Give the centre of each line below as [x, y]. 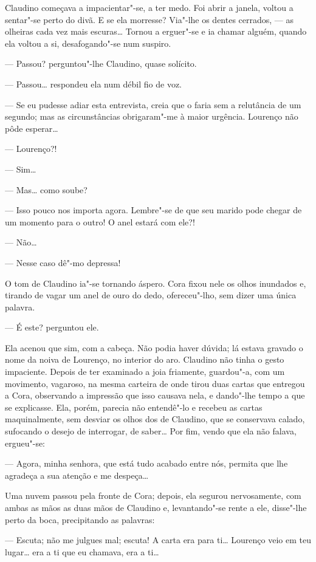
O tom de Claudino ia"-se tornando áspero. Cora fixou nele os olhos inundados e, [156, 283]
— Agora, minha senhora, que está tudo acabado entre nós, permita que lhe [146, 463]
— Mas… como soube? [46, 189]
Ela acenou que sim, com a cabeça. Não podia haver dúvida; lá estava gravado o [154, 347]
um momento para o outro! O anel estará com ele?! [100, 221]
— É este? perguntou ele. [52, 327]
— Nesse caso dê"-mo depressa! [63, 262]
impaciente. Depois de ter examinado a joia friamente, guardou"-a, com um [145, 372]
